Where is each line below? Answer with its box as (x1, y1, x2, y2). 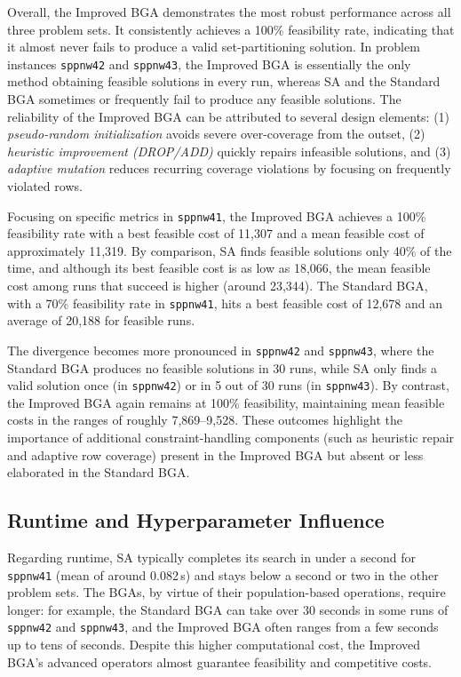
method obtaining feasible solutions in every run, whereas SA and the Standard (7, 72, 441, 91)
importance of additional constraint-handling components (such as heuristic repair (7, 427, 455, 446)
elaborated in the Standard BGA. (7, 463, 190, 482)
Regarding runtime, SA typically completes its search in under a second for (7, 547, 416, 566)
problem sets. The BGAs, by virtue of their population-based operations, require (7, 583, 446, 601)
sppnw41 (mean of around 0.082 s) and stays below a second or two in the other (7, 565, 439, 584)
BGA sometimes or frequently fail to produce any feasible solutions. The (7, 90, 401, 108)
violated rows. (7, 177, 83, 195)
